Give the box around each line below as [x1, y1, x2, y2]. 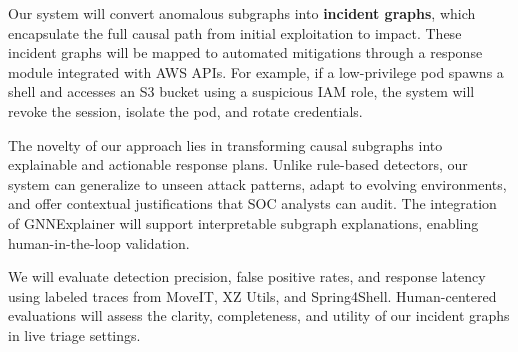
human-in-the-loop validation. [8, 232, 190, 253]
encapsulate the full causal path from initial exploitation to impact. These [8, 22, 462, 43]
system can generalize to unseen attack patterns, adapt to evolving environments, [8, 173, 507, 194]
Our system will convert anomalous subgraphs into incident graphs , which [8, 3, 476, 23]
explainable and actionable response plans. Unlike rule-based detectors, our [8, 154, 468, 175]
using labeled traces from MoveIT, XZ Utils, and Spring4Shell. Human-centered [8, 285, 497, 306]
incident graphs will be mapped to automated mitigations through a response [8, 42, 483, 63]
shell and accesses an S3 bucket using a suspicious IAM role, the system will [8, 81, 475, 102]
